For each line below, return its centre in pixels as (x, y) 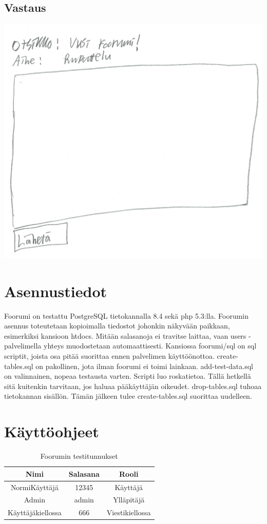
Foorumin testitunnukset (79, 456)
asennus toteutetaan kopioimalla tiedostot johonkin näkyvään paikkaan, (117, 326)
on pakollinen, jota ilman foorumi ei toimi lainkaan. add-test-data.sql (144, 366)
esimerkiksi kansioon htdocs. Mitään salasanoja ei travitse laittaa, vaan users (125, 335)
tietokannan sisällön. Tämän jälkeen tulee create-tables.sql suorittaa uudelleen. (128, 396)
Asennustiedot (56, 291)
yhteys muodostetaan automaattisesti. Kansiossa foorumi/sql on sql (150, 346)
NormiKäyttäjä (34, 487)
